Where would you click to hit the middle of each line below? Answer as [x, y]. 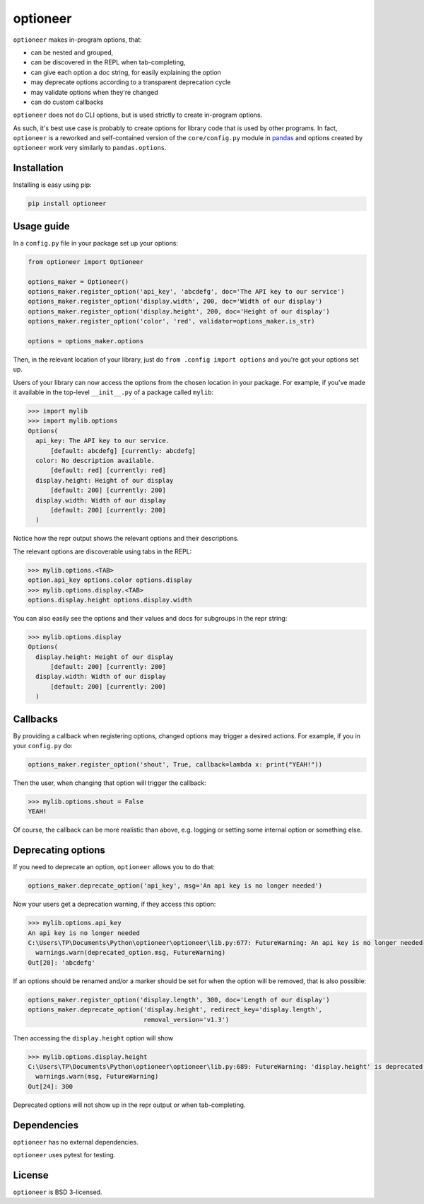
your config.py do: [43, 746]
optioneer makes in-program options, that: [78, 40]
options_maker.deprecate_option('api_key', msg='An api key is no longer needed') [175, 886]
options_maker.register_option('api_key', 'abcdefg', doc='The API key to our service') [187, 291]
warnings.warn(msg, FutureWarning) [97, 1077]
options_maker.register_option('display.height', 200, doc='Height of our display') [179, 311]
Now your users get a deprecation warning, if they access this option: [114, 904]
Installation [38, 168]
